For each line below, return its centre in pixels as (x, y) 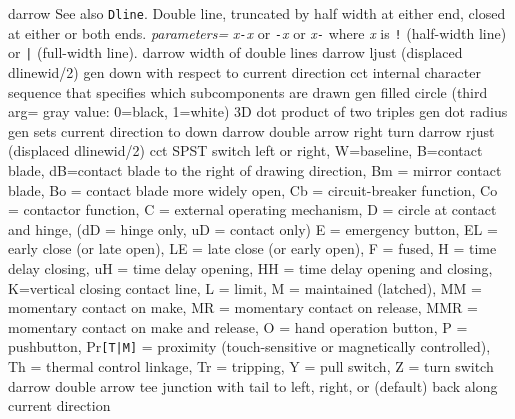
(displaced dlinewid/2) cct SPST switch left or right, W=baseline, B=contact (245, 150)
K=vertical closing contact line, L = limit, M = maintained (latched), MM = (245, 287)
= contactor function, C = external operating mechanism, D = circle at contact (252, 209)
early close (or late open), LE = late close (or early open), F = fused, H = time (252, 248)
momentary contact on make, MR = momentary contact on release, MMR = (243, 307)
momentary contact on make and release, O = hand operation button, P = (238, 326)
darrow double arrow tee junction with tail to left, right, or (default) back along (253, 385)
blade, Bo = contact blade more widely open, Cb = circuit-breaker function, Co (253, 189)
